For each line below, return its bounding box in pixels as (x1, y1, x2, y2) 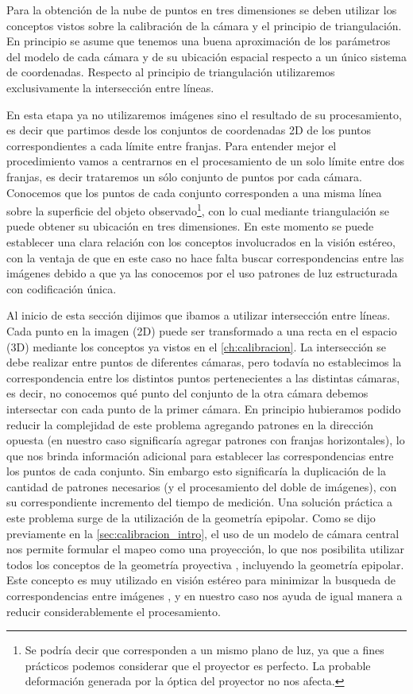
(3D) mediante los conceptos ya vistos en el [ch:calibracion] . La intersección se (6, 338, 387, 355)
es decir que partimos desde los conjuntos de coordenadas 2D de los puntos (6, 122, 372, 138)
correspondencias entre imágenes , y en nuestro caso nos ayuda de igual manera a (6, 587, 403, 604)
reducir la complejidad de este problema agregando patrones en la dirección (6, 416, 373, 432)
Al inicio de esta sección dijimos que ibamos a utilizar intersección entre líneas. (6, 307, 391, 324)
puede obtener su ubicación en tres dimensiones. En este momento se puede (6, 218, 374, 235)
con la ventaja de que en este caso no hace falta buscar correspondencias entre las (6, 249, 404, 266)
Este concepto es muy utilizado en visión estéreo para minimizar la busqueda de (6, 572, 396, 588)
